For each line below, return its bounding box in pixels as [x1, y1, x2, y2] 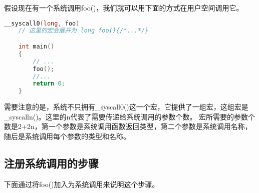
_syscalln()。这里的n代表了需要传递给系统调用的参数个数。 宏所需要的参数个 [4, 111, 255, 121]
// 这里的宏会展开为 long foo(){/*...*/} [18, 27, 149, 34]
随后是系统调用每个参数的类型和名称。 [4, 130, 130, 141]
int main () [18, 43, 55, 50]
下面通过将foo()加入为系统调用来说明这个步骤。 [4, 178, 159, 189]
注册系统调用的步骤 [4, 155, 99, 170]
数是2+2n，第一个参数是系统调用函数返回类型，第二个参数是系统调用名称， [4, 121, 252, 131]
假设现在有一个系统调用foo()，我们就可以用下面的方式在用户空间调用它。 [4, 2, 243, 12]
